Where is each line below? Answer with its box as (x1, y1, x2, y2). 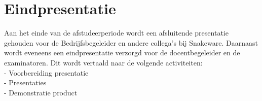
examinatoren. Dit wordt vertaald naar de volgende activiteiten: (4, 57, 203, 68)
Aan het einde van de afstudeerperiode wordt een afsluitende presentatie (4, 27, 229, 38)
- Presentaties (4, 77, 47, 88)
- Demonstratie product (4, 87, 78, 97)
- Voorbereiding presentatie (4, 67, 89, 78)
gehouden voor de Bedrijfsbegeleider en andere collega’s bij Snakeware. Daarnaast (4, 37, 258, 48)
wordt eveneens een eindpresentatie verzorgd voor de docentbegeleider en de (4, 47, 240, 58)
